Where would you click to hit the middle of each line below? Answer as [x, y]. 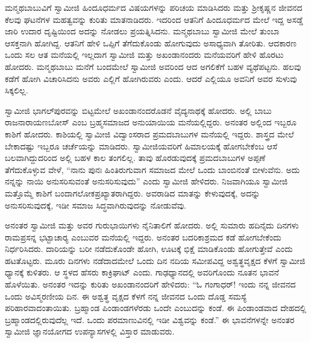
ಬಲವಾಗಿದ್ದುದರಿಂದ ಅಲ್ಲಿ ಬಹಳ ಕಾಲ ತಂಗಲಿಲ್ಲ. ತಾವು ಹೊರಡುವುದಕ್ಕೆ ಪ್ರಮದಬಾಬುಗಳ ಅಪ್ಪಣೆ [135, 158]
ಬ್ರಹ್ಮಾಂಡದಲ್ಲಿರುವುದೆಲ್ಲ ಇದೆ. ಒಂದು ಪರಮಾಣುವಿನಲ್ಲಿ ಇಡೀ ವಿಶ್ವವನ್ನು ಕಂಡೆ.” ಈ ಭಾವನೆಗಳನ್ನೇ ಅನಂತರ [150, 319]
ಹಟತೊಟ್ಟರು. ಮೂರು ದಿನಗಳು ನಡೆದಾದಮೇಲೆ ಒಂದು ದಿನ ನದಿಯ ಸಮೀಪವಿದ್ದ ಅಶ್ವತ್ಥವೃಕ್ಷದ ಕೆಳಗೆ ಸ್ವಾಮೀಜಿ [155, 260]
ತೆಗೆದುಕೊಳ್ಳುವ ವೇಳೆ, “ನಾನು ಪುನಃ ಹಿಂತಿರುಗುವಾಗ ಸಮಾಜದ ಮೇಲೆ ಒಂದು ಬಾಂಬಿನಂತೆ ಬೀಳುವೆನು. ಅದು [152, 169]
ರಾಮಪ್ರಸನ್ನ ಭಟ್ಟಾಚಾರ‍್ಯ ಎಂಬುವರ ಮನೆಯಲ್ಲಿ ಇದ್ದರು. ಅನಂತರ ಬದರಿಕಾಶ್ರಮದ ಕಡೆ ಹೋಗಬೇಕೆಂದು [143, 237]
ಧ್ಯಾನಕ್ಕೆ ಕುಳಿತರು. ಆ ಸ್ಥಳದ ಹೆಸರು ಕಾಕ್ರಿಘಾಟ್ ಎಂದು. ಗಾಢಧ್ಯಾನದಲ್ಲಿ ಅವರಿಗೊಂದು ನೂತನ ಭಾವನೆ [142, 272]
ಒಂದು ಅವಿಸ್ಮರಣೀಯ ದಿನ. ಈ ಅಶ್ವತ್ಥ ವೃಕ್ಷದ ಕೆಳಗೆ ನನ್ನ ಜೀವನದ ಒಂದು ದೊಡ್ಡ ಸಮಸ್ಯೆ [126, 296]
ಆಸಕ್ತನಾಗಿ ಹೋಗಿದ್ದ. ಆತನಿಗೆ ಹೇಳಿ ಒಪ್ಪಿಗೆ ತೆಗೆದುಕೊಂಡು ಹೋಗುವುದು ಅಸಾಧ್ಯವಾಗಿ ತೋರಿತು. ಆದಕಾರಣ [151, 42]
